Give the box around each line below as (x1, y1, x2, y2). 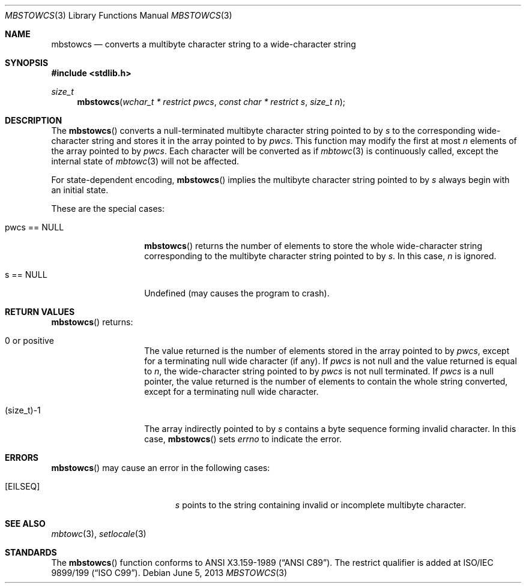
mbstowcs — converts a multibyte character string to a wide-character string (51, 39, 356, 49)
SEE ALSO (5, 518, 46, 529)
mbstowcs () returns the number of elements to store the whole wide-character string (144, 241, 482, 251)
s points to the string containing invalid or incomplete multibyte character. (175, 500, 467, 510)
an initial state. (51, 185, 109, 195)
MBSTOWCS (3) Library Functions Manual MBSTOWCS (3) (5, 10, 232, 20)
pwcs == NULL (5, 222, 64, 232)
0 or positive (5, 335, 54, 346)
